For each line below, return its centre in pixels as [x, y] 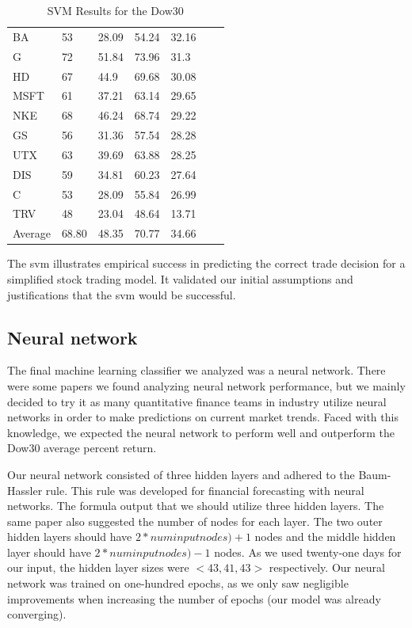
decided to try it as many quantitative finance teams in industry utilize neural [197, 401]
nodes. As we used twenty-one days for [308, 552]
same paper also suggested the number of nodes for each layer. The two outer [195, 521]
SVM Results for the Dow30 [115, 10]
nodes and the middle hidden [325, 537]
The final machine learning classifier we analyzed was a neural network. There [196, 370]
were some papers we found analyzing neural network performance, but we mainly [206, 385]
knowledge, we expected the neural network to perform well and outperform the [201, 432]
